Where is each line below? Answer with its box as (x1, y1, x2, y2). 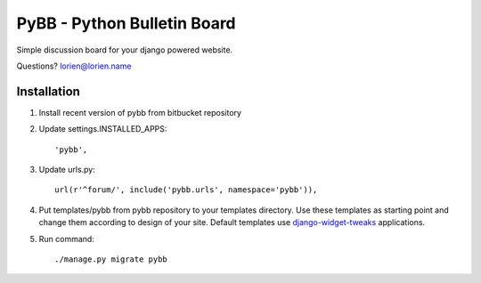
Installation (16, 84, 80, 99)
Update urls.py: (38, 165, 95, 175)
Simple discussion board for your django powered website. (16, 44, 233, 55)
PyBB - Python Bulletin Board (16, 13, 236, 33)
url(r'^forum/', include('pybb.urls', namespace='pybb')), (54, 185, 318, 195)
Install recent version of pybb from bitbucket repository (38, 107, 242, 117)
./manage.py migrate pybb (54, 254, 168, 264)
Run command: (38, 233, 95, 244)
